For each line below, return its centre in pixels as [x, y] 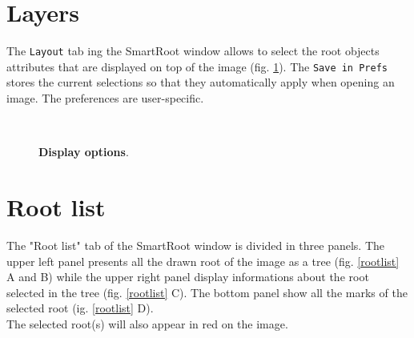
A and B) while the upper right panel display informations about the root [188, 277]
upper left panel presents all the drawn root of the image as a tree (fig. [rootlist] [203, 261]
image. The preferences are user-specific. [105, 98]
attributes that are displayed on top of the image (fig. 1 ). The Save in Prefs [197, 66]
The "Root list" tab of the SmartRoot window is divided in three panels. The [196, 245]
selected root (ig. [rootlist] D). [80, 308]
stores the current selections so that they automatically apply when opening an [201, 82]
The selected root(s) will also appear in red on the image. [147, 323]
